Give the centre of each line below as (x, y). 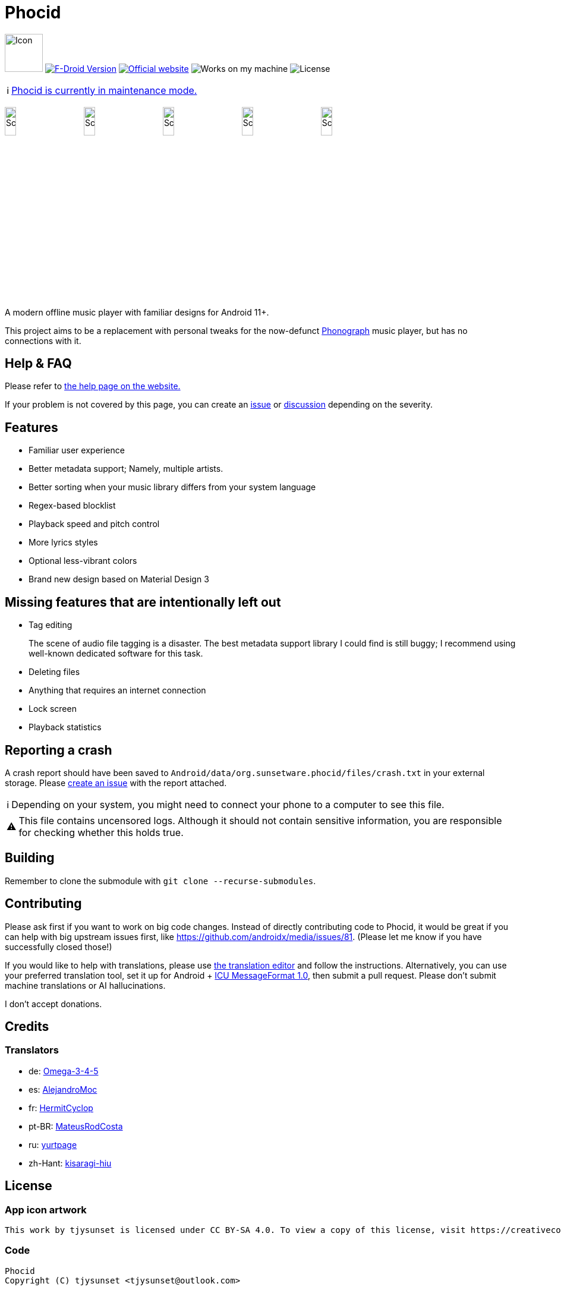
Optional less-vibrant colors (83, 561)
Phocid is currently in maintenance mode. (104, 90)
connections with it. (43, 340)
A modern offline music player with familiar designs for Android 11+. (137, 312)
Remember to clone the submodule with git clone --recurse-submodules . (160, 881)
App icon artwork (46, 1209)
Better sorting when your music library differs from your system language (172, 487)
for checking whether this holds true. (101, 832)
